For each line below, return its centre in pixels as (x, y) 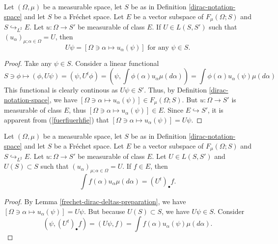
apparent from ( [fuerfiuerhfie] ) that (56, 119)
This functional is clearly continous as (61, 90)
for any (158, 47)
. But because (104, 211)
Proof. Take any (28, 63)
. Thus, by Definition (175, 90)
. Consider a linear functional (115, 63)
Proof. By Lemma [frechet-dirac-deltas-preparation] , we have (95, 201)
